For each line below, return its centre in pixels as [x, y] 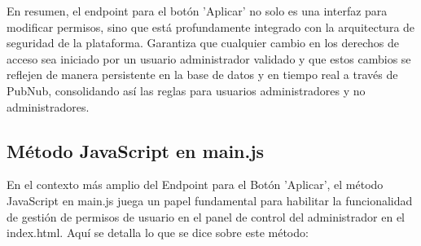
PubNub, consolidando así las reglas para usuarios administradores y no [186, 90]
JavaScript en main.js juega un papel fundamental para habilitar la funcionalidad [210, 200]
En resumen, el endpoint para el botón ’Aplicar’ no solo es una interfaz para [197, 11]
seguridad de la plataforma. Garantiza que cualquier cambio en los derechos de [203, 43]
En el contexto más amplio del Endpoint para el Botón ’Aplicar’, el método [195, 184]
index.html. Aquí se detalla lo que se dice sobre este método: [158, 233]
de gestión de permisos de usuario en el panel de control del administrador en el [206, 216]
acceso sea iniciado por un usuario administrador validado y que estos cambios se [209, 58]
